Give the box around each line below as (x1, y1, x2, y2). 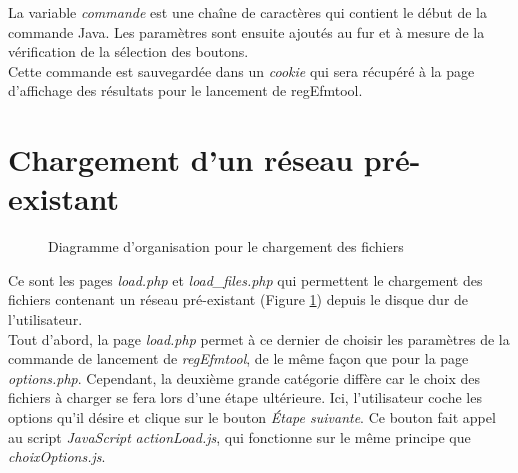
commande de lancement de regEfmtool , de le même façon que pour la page (8, 348, 469, 369)
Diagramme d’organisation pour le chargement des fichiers (48, 236, 404, 257)
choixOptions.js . (8, 446, 106, 467)
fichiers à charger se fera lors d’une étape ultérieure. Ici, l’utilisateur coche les (8, 387, 482, 408)
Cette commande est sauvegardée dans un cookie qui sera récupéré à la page (8, 60, 475, 81)
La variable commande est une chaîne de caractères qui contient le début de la (8, 2, 488, 22)
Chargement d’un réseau (8, 139, 354, 180)
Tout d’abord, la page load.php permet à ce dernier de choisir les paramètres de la (8, 328, 510, 349)
